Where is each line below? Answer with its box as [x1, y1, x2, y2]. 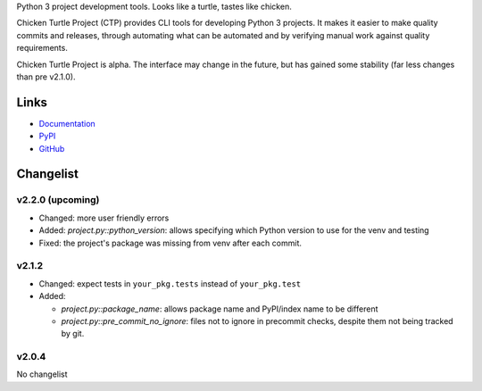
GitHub [38, 143, 65, 154]
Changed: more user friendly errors [38, 212, 170, 223]
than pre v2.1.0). [16, 71, 76, 82]
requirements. [16, 43, 69, 54]
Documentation [38, 118, 96, 129]
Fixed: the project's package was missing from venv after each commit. [38, 237, 303, 248]
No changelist [16, 369, 68, 379]
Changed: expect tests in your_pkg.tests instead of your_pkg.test [38, 278, 302, 289]
